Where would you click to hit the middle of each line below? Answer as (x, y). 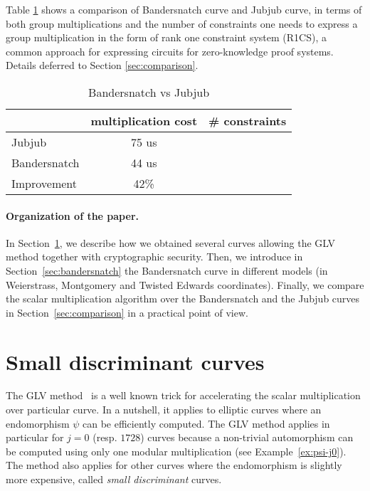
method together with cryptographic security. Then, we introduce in (154, 257)
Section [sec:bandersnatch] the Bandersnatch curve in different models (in (167, 270)
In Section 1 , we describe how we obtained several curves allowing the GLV (170, 242)
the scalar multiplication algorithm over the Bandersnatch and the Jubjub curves (183, 299)
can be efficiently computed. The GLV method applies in (206, 423)
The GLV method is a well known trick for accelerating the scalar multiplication (183, 395)
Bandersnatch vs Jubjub (149, 92)
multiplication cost (144, 120)
